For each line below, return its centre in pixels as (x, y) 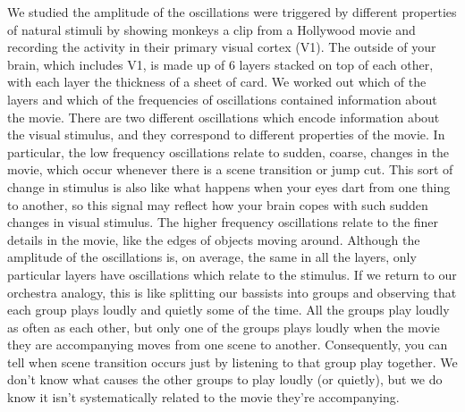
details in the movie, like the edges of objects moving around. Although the (214, 239)
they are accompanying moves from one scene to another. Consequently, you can (228, 345)
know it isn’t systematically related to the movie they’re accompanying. (203, 397)
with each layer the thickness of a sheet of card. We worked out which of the (217, 82)
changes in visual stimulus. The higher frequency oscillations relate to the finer (223, 222)
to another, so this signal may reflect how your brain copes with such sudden (218, 204)
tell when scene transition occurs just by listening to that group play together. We (232, 362)
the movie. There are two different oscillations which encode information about (224, 117)
